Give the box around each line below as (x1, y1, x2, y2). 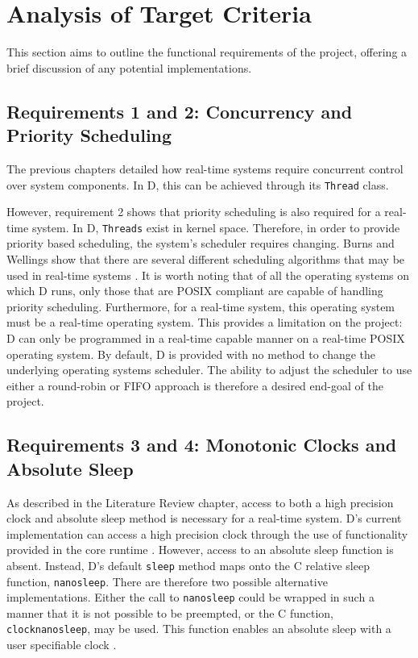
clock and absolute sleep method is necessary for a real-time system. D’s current (6, 510, 402, 527)
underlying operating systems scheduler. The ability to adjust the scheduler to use (6, 361, 412, 378)
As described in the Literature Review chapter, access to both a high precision (6, 493, 394, 510)
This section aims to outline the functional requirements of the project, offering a (6, 44, 408, 60)
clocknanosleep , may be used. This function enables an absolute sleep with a (6, 620, 391, 637)
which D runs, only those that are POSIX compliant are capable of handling (6, 282, 383, 299)
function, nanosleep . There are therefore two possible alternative (6, 573, 328, 589)
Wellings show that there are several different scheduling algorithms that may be (6, 251, 405, 267)
